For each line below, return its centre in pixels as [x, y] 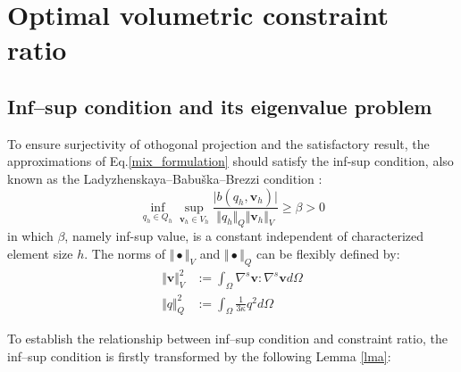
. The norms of [125, 253]
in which [30, 236]
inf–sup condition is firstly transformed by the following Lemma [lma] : [199, 356]
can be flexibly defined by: [328, 253]
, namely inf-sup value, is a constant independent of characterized [244, 236]
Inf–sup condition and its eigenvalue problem [220, 106]
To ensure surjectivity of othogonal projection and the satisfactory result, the [218, 143]
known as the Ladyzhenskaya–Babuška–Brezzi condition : [165, 178]
